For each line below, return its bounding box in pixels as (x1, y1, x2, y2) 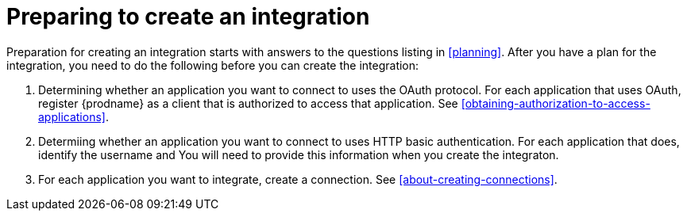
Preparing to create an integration (6, 3, 370, 30)
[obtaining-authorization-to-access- (461, 96, 650, 110)
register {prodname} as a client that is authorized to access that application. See (38, 96, 458, 110)
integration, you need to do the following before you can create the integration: (6, 58, 419, 72)
